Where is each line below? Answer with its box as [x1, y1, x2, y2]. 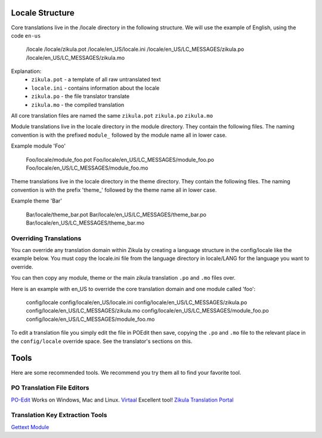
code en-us [11, 32, 41, 39]
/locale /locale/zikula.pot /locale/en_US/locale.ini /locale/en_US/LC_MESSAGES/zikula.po [26, 45, 244, 53]
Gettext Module [11, 423, 49, 430]
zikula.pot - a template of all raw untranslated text [31, 76, 161, 83]
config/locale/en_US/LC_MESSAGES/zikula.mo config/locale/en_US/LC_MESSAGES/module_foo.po [26, 307, 270, 314]
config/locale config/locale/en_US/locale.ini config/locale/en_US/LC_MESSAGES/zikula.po [26, 299, 247, 306]
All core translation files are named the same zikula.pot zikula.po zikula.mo [11, 112, 213, 120]
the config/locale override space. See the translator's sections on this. [11, 338, 193, 345]
